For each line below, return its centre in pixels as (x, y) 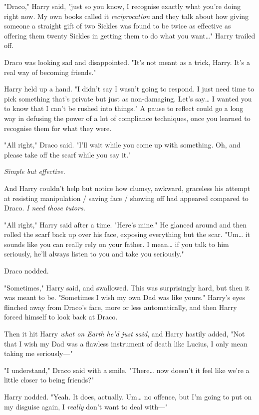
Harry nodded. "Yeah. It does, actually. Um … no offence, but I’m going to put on (128, 396)
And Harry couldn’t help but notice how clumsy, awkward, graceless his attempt (127, 188)
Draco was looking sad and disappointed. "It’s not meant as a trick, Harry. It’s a (127, 62)
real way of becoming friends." (50, 72)
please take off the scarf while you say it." (68, 154)
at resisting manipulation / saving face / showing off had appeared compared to (126, 198)
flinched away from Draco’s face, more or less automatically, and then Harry (121, 307)
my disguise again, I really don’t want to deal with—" (86, 406)
